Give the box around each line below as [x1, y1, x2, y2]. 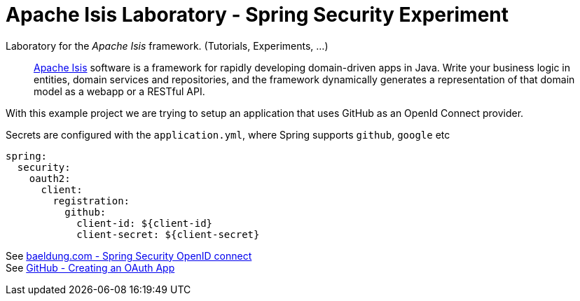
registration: [53, 195, 130, 206]
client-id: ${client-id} [76, 217, 213, 229]
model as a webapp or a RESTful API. [34, 85, 205, 97]
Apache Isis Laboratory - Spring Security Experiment [6, 3, 509, 27]
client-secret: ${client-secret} [76, 228, 260, 240]
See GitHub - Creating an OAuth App [6, 261, 175, 274]
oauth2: [29, 172, 71, 184]
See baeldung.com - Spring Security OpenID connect [6, 249, 252, 262]
